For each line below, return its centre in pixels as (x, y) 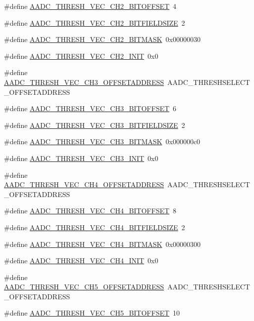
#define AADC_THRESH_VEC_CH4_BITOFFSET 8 (90, 211)
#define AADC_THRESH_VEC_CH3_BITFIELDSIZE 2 (95, 125)
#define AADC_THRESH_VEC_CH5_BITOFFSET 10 (92, 313)
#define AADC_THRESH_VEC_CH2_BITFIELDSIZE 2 (95, 22)
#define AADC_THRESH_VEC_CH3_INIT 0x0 (81, 158)
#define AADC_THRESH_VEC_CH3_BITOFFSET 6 (90, 108)
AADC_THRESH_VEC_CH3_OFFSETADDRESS (84, 82)
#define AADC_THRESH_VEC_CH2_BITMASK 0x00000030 (102, 39)
